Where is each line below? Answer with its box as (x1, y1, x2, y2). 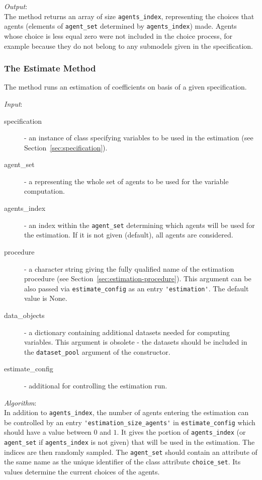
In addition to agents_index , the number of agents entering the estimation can (4, 407, 249, 418)
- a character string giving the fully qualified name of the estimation (24, 263, 234, 274)
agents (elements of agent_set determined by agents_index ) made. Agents (4, 21, 237, 31)
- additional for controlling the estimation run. (24, 380, 167, 390)
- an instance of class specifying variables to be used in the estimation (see (24, 132, 253, 143)
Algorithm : (4, 397, 37, 408)
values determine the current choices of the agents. (4, 466, 160, 477)
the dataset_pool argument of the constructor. (24, 346, 170, 357)
